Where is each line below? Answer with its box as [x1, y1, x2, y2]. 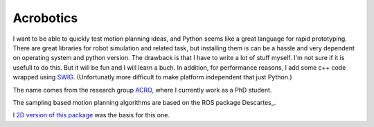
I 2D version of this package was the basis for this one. [12, 111, 170, 119]
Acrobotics [12, 10, 78, 26]
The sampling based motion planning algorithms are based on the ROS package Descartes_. [12, 98, 276, 106]
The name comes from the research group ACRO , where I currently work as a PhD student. [12, 86, 272, 94]
